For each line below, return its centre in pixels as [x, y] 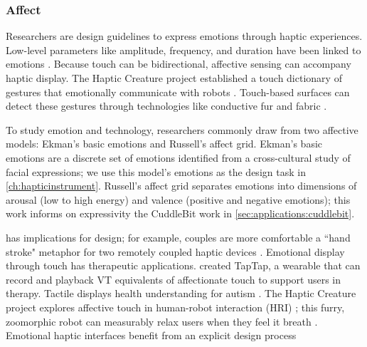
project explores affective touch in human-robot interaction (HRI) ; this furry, [175, 307]
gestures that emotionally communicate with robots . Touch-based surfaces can [178, 92]
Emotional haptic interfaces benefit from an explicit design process [151, 335]
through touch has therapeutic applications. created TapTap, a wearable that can [183, 265]
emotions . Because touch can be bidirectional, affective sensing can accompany [179, 64]
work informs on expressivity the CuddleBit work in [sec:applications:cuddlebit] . [180, 213]
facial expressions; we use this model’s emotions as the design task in [156, 171]
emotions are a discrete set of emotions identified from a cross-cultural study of [178, 157]
